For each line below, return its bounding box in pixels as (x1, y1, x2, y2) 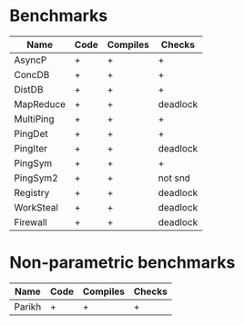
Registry (14, 186, 50, 199)
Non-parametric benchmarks (9, 252, 236, 273)
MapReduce (14, 97, 66, 110)
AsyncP (14, 54, 47, 66)
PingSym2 (14, 172, 59, 184)
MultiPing (14, 113, 55, 125)
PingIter (14, 142, 48, 154)
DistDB (14, 83, 44, 95)
